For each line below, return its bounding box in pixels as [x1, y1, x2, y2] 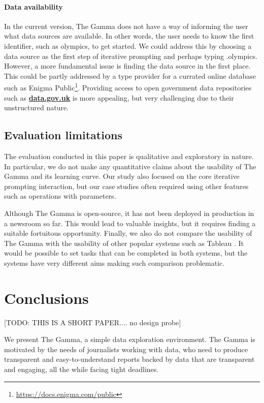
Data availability [4, 1, 63, 12]
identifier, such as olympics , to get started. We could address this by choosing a [4, 40, 252, 51]
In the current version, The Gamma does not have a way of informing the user [4, 20, 248, 31]
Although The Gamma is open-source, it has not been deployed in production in [4, 207, 254, 218]
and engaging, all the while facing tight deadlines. [4, 364, 159, 375]
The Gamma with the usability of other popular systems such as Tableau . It [4, 237, 244, 248]
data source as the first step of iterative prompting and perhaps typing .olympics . [4, 50, 257, 61]
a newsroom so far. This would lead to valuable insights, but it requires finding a [4, 218, 256, 228]
